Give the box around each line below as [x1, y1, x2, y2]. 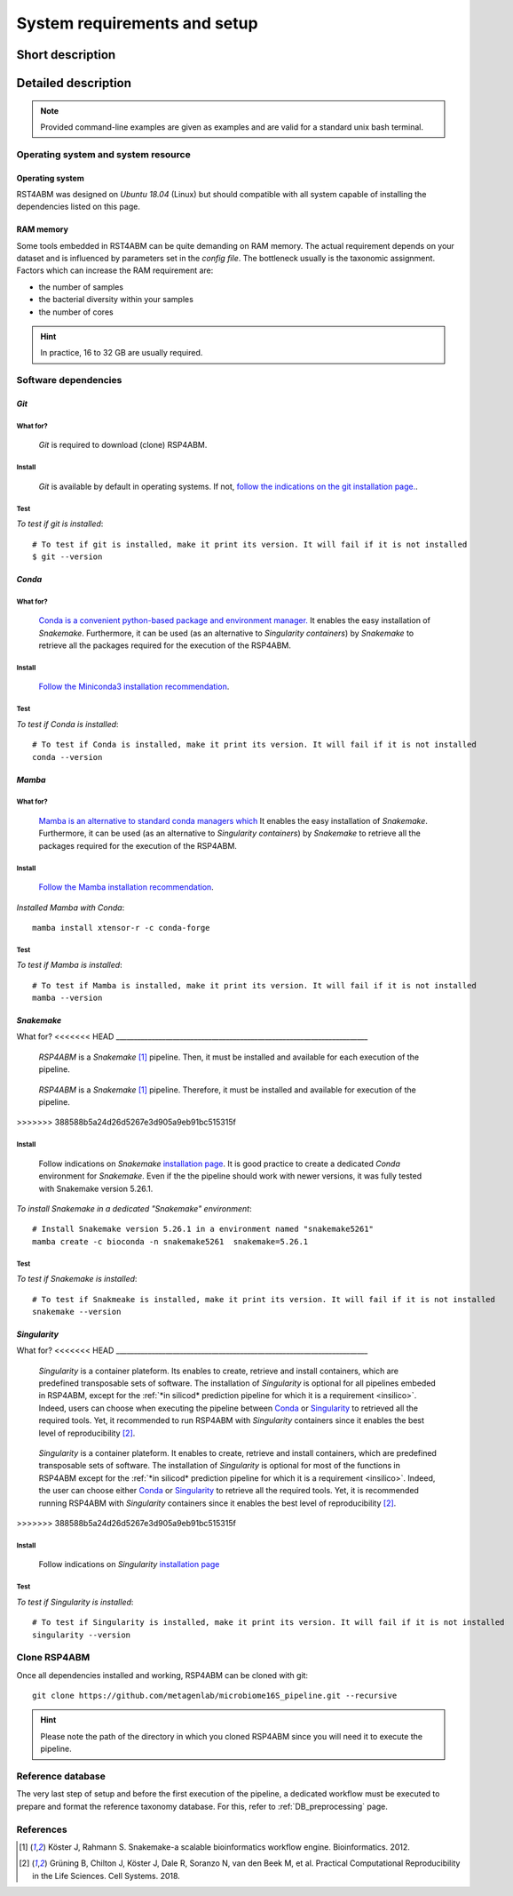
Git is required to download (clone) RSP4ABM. [38, 440, 208, 451]
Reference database [16, 1770, 106, 1782]
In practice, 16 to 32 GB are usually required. [40, 348, 203, 358]
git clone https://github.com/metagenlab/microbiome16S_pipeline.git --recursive [32, 1691, 398, 1701]
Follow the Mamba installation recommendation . [38, 882, 215, 892]
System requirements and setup [16, 13, 258, 33]
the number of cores [38, 307, 114, 317]
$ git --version [32, 551, 103, 562]
